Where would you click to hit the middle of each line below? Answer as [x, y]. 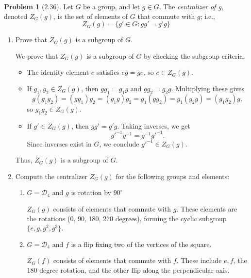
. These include [199, 260]
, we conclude [119, 143]
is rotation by [91, 192]
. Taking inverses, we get [154, 125]
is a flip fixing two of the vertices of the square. [141, 244]
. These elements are [207, 209]
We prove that [37, 56]
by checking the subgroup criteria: [194, 56]
